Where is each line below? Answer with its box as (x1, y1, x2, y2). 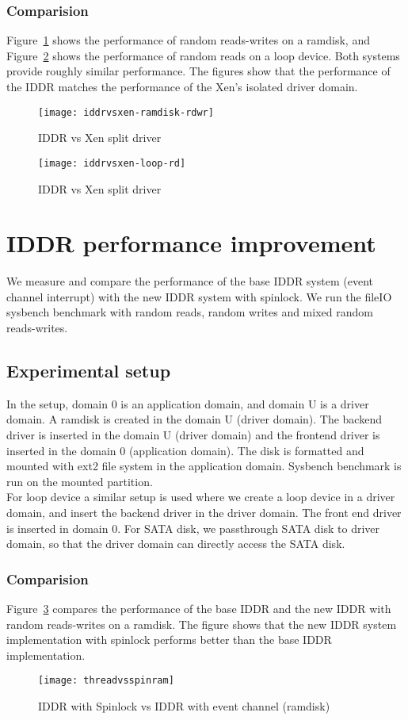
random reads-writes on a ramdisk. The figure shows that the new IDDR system (6, 615, 397, 632)
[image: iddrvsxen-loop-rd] (38, 157, 186, 169)
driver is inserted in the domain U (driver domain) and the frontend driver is (6, 426, 380, 442)
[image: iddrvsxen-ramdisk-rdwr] (38, 106, 214, 118)
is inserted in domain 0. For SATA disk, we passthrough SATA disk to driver (6, 519, 380, 536)
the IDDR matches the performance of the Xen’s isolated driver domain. (6, 79, 358, 94)
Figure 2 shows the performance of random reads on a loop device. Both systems (6, 47, 400, 63)
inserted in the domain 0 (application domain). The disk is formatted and (6, 442, 364, 458)
